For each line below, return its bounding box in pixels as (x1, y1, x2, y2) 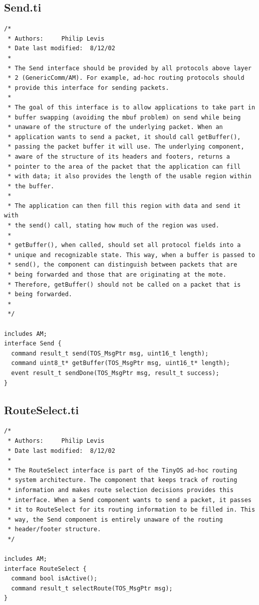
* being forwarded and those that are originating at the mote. (8, 271, 226, 279)
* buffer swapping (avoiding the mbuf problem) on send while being (8, 113, 241, 121)
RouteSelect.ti (4, 402, 79, 417)
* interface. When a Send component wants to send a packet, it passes (8, 496, 251, 504)
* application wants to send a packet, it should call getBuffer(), (8, 133, 241, 141)
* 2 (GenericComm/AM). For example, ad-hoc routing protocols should (8, 74, 244, 82)
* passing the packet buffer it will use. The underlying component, (8, 143, 244, 151)
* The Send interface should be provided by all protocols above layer (8, 64, 251, 72)
